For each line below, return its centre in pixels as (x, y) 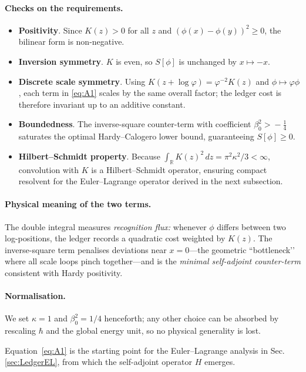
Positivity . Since (50, 30)
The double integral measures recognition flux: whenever (106, 226)
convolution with (49, 169)
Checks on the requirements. (64, 7)
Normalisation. (35, 296)
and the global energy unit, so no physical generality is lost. (153, 331)
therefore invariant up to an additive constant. (102, 104)
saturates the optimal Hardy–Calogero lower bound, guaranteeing (136, 136)
